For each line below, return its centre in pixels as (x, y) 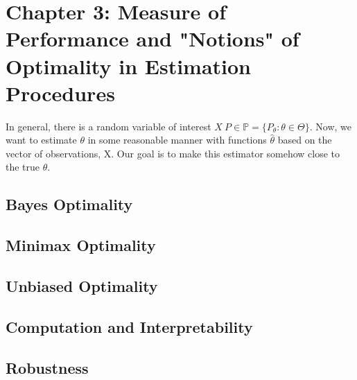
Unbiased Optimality (82, 286)
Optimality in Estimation (129, 66)
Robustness (47, 367)
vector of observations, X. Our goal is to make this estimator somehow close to (173, 153)
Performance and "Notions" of (153, 38)
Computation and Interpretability (129, 326)
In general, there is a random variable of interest (108, 126)
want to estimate (41, 140)
